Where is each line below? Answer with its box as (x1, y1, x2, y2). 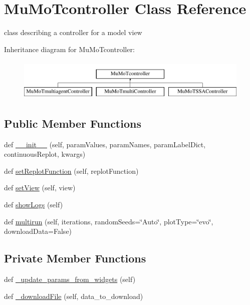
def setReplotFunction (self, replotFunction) (4, 165, 139, 176)
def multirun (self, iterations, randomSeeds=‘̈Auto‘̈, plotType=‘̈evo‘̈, (4, 216, 213, 226)
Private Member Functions (4, 250, 146, 266)
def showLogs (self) (4, 199, 63, 210)
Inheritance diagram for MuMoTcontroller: (4, 44, 135, 54)
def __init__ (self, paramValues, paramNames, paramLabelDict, (4, 139, 206, 149)
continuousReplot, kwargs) (4, 149, 86, 159)
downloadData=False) (4, 226, 72, 236)
